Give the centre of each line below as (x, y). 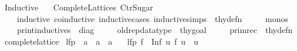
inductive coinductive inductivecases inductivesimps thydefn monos (153, 18)
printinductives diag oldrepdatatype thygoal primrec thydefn (155, 30)
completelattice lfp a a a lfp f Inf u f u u (101, 41)
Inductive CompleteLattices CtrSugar (79, 7)
